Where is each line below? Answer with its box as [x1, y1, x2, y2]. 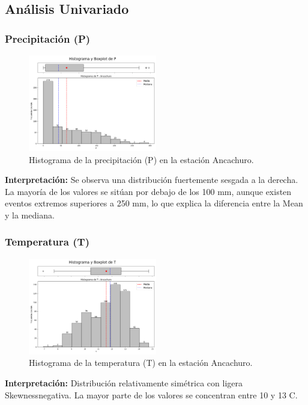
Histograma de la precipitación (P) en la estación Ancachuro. [29, 153, 254, 165]
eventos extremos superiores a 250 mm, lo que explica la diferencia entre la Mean [5, 197, 303, 209]
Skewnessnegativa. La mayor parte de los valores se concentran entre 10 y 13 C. [5, 388, 298, 401]
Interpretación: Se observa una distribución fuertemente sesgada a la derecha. [5, 173, 298, 186]
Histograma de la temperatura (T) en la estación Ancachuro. [29, 356, 253, 369]
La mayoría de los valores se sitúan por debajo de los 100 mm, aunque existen [5, 185, 292, 197]
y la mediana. [5, 208, 55, 221]
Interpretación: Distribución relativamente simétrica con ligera [5, 376, 243, 389]
